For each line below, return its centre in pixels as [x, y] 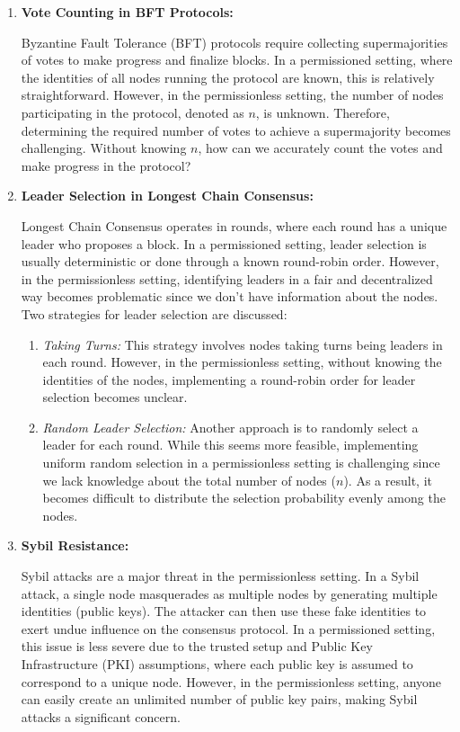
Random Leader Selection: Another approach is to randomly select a [230, 427]
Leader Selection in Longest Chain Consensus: [167, 196]
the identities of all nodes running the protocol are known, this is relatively [228, 77]
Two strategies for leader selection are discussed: [154, 313]
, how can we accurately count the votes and [320, 148]
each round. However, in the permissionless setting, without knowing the [242, 362]
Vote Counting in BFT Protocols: [127, 12]
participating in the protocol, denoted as [133, 112]
